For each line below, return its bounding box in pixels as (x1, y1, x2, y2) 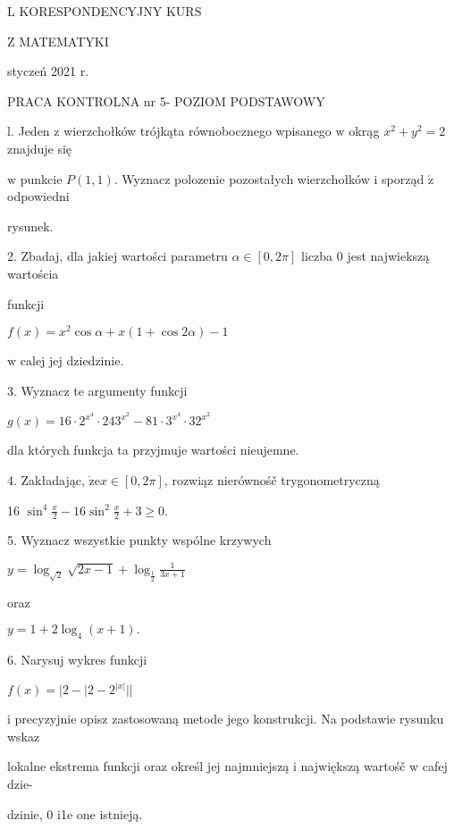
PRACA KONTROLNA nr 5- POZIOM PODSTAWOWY (7, 91, 325, 110)
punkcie (20, 169, 63, 188)
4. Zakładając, (7, 471, 85, 490)
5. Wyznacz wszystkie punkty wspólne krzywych (7, 531, 272, 549)
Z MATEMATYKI (7, 31, 109, 50)
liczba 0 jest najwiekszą (301, 247, 430, 265)
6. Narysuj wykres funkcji (7, 650, 147, 669)
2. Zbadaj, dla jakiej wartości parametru (7, 247, 228, 265)
